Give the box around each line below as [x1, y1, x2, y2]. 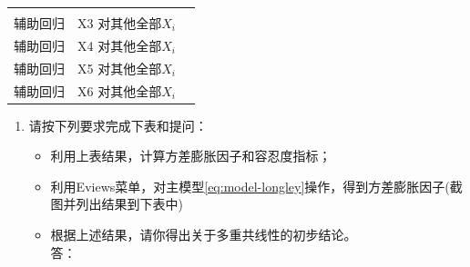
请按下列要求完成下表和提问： [28, 115, 208, 134]
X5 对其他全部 [77, 58, 162, 77]
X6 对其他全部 [77, 81, 162, 100]
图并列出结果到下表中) [50, 194, 184, 213]
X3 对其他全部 [77, 14, 162, 32]
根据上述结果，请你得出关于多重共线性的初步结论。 [50, 225, 357, 243]
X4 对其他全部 [77, 35, 162, 54]
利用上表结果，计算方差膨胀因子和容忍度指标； [50, 146, 332, 165]
